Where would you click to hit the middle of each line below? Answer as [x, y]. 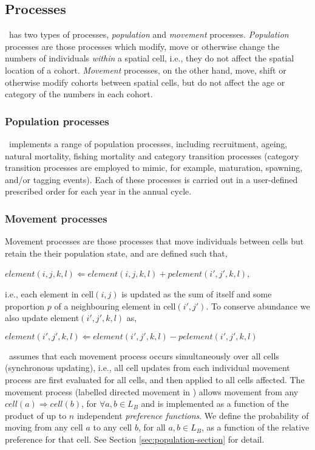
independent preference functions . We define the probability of [193, 415]
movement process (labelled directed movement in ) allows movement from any [152, 391]
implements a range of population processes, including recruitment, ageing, [148, 143]
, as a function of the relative [255, 427]
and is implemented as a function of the [215, 403]
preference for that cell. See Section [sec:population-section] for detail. [135, 439]
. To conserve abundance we [258, 306]
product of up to [36, 415]
